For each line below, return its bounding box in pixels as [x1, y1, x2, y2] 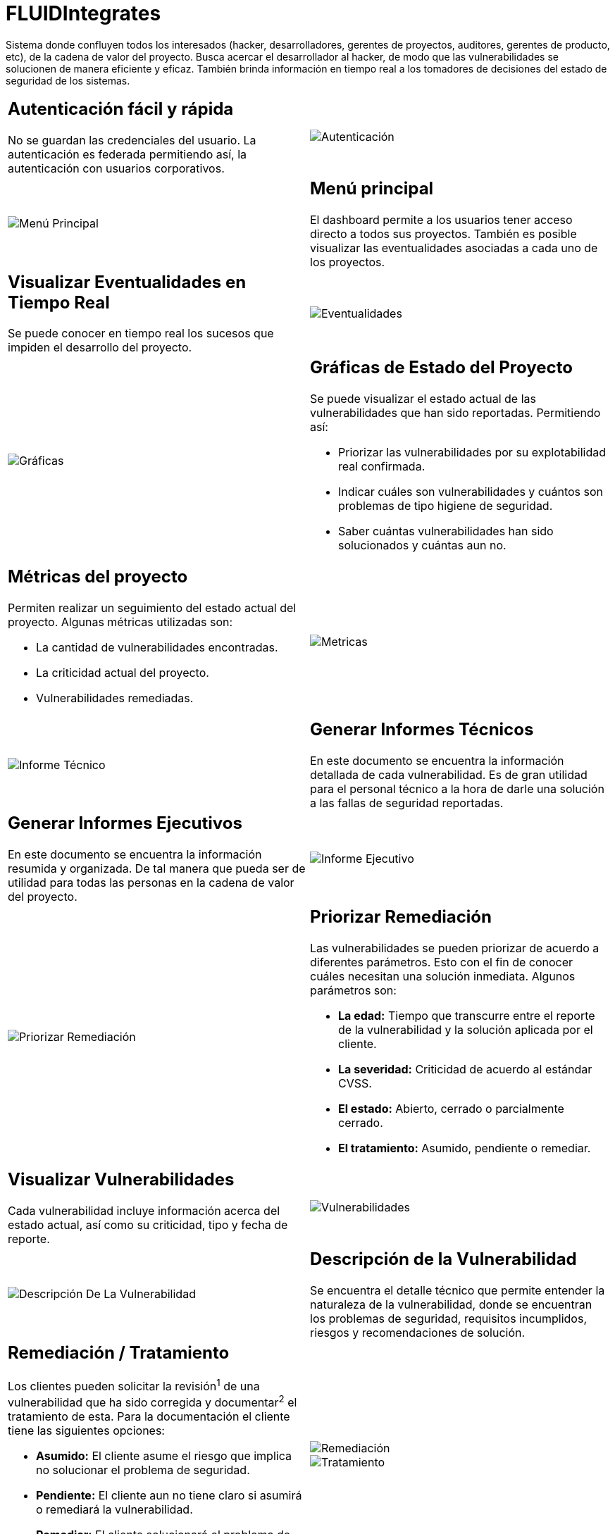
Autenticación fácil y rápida [8, 98, 234, 119]
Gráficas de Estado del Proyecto [310, 357, 573, 378]
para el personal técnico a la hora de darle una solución [310, 782, 604, 797]
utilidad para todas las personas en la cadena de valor [8, 875, 294, 890]
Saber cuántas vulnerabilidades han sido [338, 524, 554, 539]
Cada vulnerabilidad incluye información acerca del [8, 1203, 280, 1218]
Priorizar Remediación [310, 906, 492, 928]
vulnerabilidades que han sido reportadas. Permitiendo [310, 406, 601, 420]
